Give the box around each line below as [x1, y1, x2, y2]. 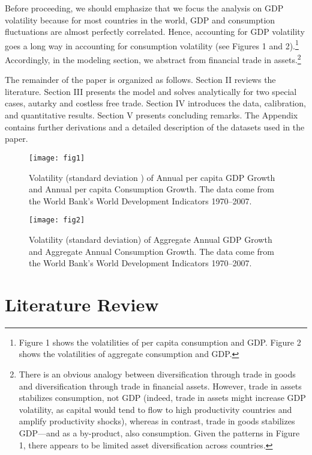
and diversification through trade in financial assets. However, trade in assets [19, 379, 302, 392]
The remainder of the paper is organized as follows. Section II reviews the [5, 73, 276, 86]
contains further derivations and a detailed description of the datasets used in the [5, 120, 305, 133]
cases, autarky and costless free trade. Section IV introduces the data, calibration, [5, 97, 306, 109]
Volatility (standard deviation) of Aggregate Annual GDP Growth [29, 233, 272, 245]
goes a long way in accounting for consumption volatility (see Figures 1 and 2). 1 [5, 37, 299, 52]
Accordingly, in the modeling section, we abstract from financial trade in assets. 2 [5, 52, 301, 66]
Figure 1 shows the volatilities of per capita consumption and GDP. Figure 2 [19, 335, 301, 348]
